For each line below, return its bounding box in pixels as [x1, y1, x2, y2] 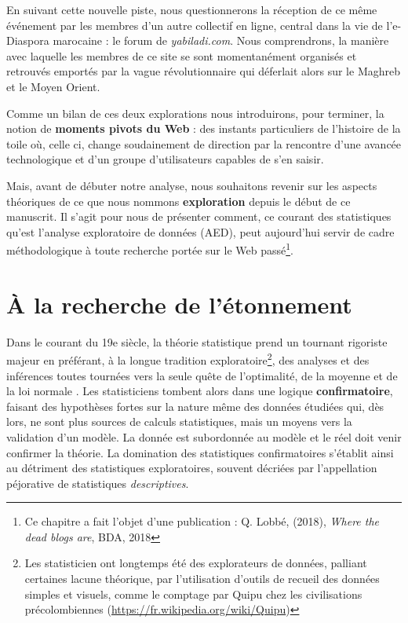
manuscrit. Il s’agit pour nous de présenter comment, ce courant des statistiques [6, 208, 392, 225]
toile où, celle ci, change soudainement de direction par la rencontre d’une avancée [6, 135, 402, 152]
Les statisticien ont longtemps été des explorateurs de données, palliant [24, 555, 367, 571]
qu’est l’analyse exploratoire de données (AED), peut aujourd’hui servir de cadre [6, 223, 395, 240]
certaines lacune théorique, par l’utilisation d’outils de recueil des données [24, 570, 380, 587]
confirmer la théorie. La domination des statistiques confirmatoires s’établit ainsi [6, 444, 394, 460]
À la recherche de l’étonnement [6, 288, 352, 320]
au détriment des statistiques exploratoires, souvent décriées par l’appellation [6, 460, 377, 476]
